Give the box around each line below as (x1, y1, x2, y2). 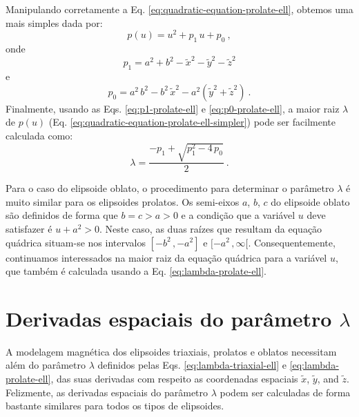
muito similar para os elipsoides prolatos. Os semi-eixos (6, 194, 240, 208)
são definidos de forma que (6, 208, 118, 222)
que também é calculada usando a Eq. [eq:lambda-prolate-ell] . (6, 264, 266, 278)
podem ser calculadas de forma (220, 385, 351, 399)
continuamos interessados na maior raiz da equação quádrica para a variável (6, 250, 327, 264)
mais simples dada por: (6, 15, 103, 30)
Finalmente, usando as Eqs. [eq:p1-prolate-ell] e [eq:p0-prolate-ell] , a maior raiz (6, 101, 340, 115)
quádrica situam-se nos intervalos (6, 235, 146, 249)
